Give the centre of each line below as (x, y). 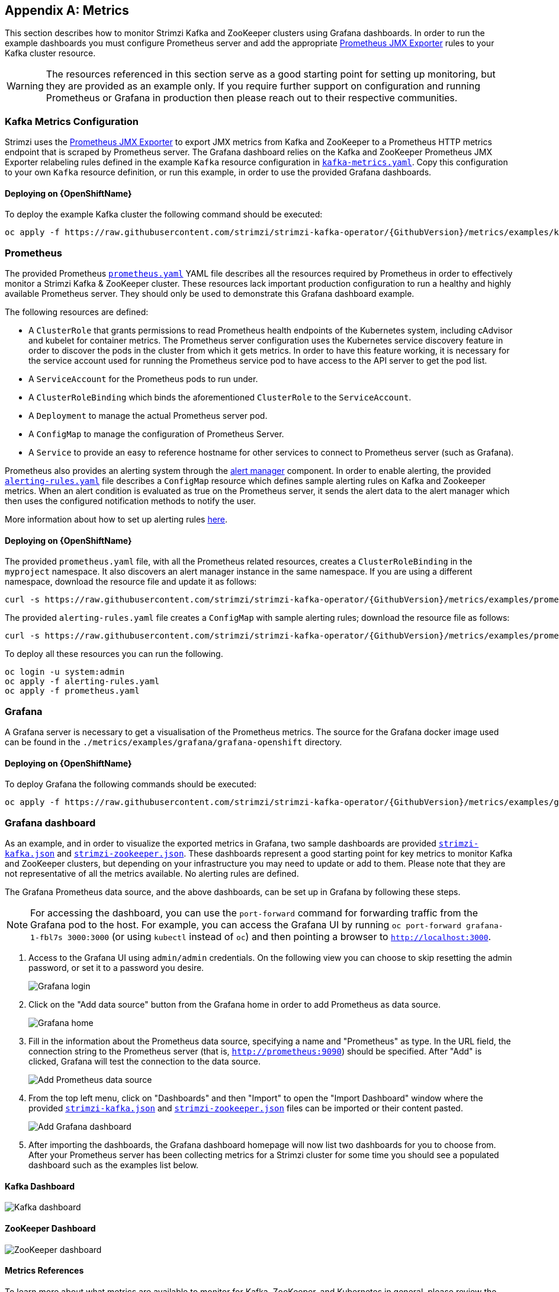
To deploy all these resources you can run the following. (114, 654)
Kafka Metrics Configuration (72, 121)
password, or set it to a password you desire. (116, 968)
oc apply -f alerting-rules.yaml (82, 682)
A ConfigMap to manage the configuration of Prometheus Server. (156, 434)
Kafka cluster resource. (50, 53)
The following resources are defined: (77, 312)
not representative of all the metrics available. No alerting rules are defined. (152, 874)
